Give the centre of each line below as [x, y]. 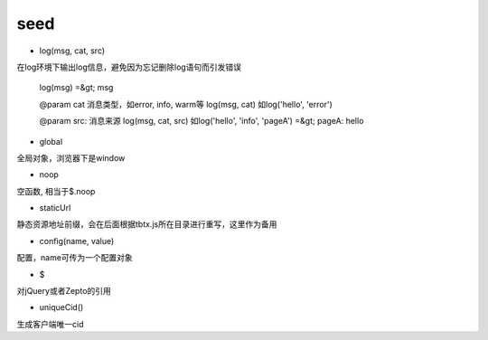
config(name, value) [77, 241]
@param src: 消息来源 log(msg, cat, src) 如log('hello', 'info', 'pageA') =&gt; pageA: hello [202, 121]
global [51, 141]
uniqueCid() [61, 307]
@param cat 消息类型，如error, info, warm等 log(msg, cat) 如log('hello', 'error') [186, 104]
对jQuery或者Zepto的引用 [64, 291]
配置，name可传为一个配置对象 [75, 258]
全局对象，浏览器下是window [71, 157]
